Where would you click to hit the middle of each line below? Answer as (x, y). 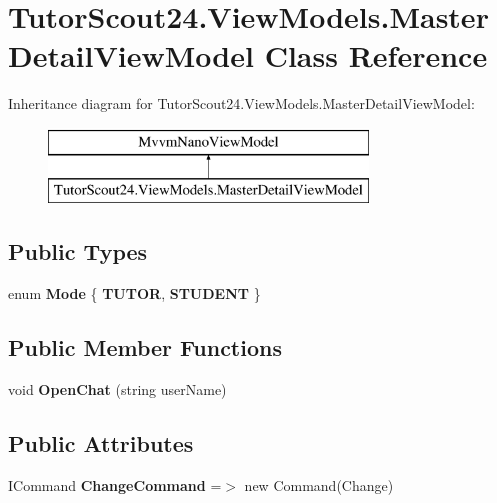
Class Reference (376, 55)
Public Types (78, 251)
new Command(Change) (319, 484)
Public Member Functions (145, 347)
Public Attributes (101, 443)
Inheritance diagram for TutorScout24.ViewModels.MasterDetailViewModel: (241, 103)
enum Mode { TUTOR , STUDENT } (134, 293)
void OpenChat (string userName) (117, 389)
